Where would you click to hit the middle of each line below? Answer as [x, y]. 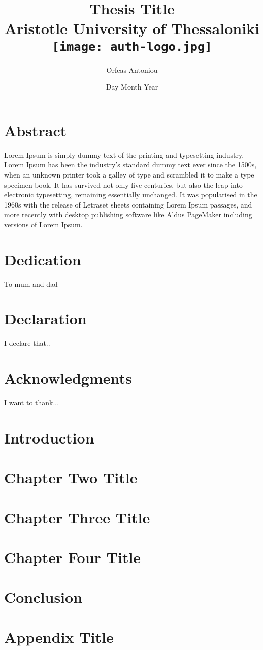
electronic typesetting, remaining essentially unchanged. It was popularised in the [131, 195]
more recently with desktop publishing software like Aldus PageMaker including [128, 214]
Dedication [43, 259]
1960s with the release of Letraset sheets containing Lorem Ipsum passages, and [128, 204]
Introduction [49, 437]
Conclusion [43, 597]
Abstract [36, 130]
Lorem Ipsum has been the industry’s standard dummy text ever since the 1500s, [130, 165]
